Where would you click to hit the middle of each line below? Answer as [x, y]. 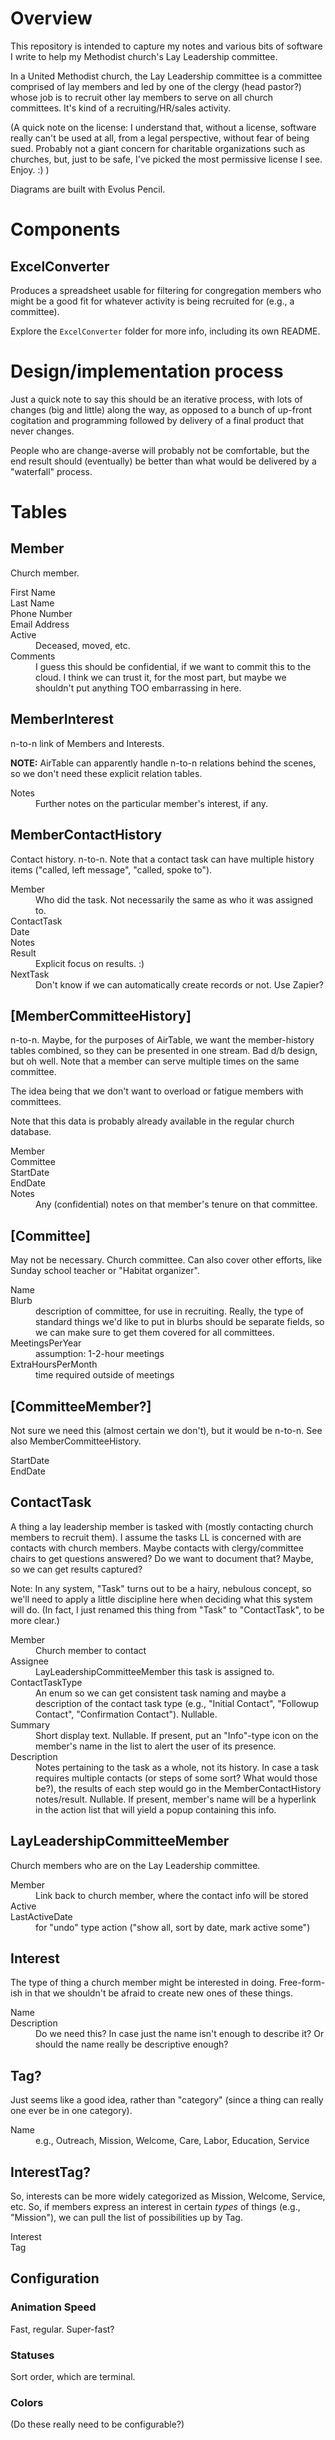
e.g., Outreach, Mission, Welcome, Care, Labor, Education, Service [172, 2141]
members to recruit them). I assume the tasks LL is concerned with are [156, 1537]
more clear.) [35, 1620]
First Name [33, 592]
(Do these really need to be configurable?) [97, 2424]
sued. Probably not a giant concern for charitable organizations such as [158, 148]
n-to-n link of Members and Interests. [87, 743]
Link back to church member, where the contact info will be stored [172, 1895]
